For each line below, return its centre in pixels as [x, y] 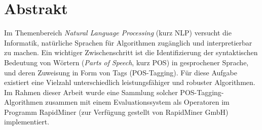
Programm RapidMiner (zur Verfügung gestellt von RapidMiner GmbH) [116, 112]
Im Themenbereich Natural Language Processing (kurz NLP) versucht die [118, 33]
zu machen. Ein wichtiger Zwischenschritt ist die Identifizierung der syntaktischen [131, 52]
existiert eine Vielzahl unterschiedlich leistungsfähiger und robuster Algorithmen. [130, 82]
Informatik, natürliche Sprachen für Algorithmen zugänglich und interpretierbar [128, 42]
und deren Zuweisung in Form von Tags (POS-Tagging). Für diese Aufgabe [121, 72]
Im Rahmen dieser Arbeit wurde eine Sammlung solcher [91, 92]
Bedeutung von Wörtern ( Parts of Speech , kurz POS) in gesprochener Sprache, [126, 62]
